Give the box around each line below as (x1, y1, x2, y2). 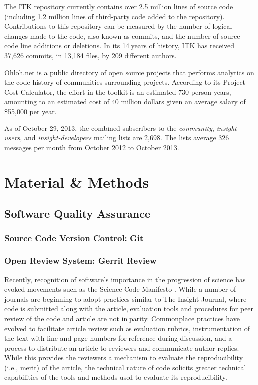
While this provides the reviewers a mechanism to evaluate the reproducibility (4, 352, 243, 363)
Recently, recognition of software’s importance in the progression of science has (4, 274, 246, 284)
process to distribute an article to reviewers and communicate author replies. (4, 342, 239, 353)
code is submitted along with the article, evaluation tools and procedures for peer (4, 303, 254, 314)
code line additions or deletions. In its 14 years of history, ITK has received (4, 40, 235, 51)
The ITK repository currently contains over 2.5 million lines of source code (4, 1, 233, 11)
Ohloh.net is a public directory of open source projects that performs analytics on (4, 67, 254, 77)
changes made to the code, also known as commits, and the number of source (4, 30, 240, 41)
